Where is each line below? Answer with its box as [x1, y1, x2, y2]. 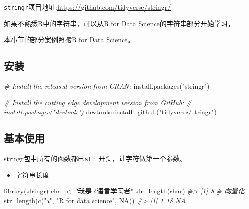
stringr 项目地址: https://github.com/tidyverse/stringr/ [4, 2, 171, 12]
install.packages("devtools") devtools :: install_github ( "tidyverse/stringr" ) [4, 107, 217, 117]
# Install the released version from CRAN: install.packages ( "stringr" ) [4, 81, 210, 91]
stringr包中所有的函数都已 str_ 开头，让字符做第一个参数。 [4, 153, 187, 163]
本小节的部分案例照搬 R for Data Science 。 [4, 34, 135, 45]
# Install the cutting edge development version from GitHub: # [4, 97, 192, 107]
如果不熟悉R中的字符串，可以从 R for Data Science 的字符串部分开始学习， [4, 18, 234, 28]
